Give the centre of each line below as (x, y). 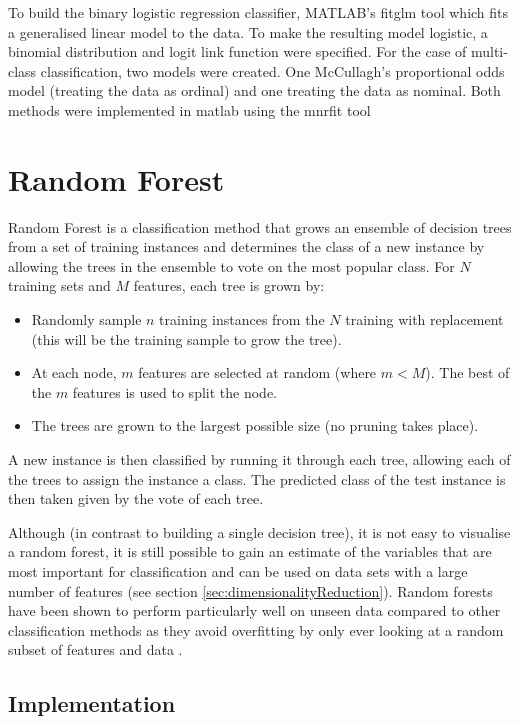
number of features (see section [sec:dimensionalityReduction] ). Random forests (250, 590)
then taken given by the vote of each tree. (136, 498)
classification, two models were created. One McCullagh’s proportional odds (272, 70)
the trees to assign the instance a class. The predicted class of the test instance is (257, 478)
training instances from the (242, 319)
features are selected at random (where (257, 372)
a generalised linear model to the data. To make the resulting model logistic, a (248, 31)
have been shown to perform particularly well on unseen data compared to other (254, 610)
